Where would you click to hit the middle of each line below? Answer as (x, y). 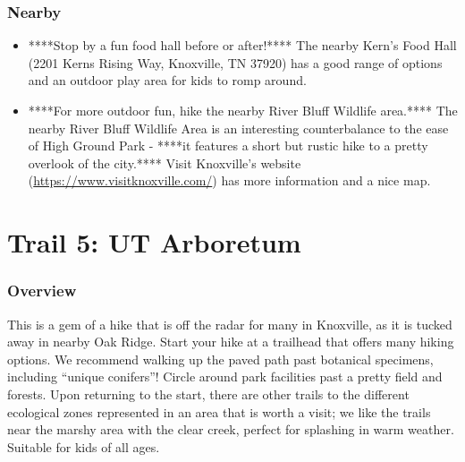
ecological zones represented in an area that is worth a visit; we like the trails (219, 411)
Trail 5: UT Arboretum (154, 242)
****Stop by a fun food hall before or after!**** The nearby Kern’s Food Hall (242, 45)
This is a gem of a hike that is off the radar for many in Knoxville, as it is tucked (230, 324)
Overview (42, 291)
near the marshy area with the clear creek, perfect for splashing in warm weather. (231, 429)
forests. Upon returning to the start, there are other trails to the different (208, 394)
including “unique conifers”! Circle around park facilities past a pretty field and (225, 376)
